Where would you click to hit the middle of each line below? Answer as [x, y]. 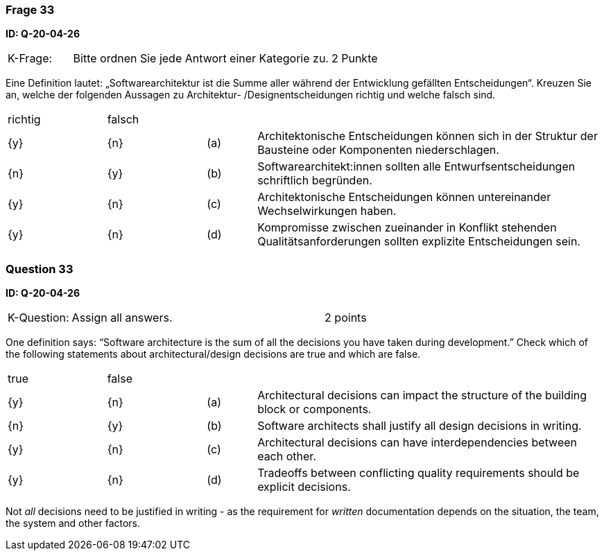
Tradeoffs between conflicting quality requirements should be [419, 473]
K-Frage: [30, 59]
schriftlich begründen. [315, 181]
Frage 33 [30, 10]
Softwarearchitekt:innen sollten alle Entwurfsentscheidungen [416, 167]
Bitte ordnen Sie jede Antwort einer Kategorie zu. [201, 59]
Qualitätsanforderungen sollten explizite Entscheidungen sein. [419, 242]
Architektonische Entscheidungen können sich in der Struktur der [428, 136]
